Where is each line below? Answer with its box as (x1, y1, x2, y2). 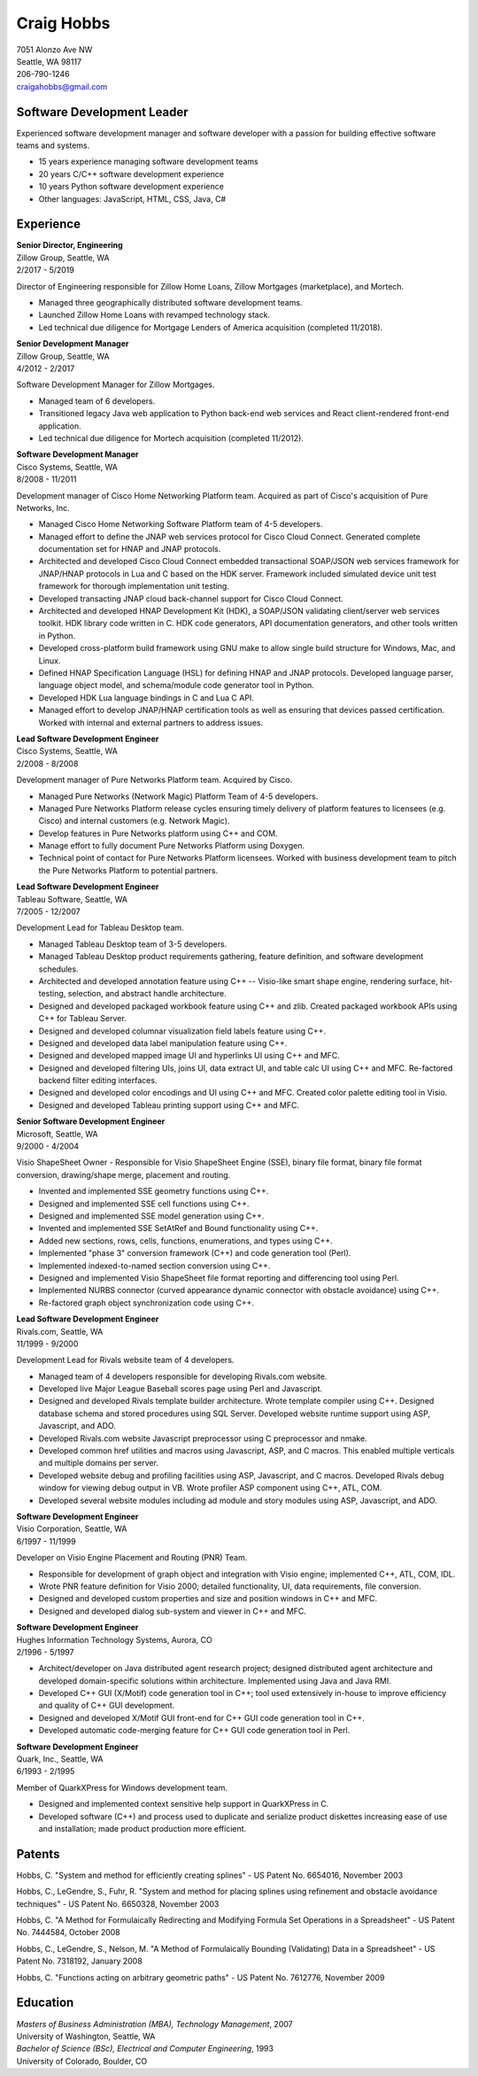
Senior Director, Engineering (16, 240, 123, 251)
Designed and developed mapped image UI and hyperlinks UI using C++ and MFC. (38, 1050, 341, 1061)
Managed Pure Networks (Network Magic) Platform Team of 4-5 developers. (38, 791, 319, 802)
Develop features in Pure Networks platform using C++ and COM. (38, 828, 278, 839)
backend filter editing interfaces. (38, 1075, 158, 1086)
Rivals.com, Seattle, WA (16, 1326, 104, 1336)
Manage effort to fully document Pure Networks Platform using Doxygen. (38, 840, 305, 851)
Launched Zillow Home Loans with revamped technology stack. (38, 310, 270, 321)
